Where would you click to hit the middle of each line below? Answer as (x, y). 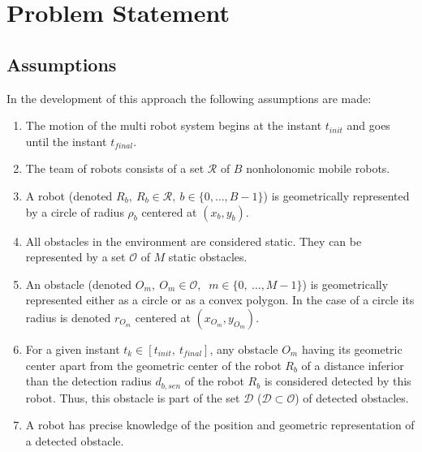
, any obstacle (244, 349)
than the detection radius (88, 381)
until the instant (66, 141)
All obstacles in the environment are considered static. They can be (194, 241)
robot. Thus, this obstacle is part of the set (133, 397)
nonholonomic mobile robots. (318, 168)
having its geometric (352, 349)
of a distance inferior (353, 365)
